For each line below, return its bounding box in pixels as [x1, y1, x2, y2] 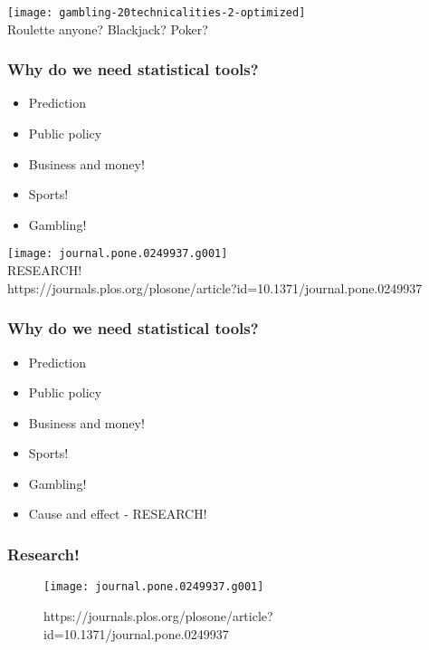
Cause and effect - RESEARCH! [28, 504, 207, 523]
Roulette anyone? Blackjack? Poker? [7, 19, 208, 38]
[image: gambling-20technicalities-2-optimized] [7, 6, 306, 19]
